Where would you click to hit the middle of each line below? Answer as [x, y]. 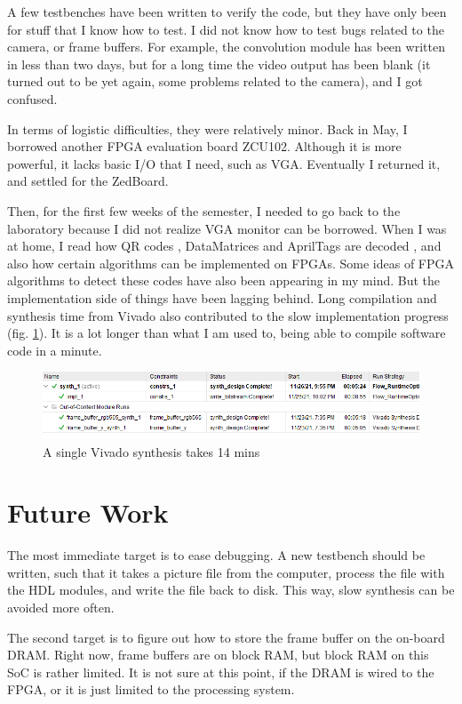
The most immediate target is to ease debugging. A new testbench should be [216, 555]
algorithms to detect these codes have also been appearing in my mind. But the [224, 280]
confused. [32, 98]
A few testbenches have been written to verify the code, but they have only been [227, 12]
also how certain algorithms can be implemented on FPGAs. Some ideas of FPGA [231, 263]
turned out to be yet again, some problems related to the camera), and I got [215, 81]
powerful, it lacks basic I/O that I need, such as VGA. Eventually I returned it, [224, 163]
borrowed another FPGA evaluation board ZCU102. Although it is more [204, 146]
